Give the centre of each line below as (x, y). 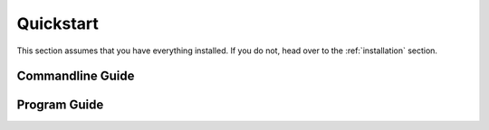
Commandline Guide (76, 76)
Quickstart (58, 23)
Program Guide (60, 105)
